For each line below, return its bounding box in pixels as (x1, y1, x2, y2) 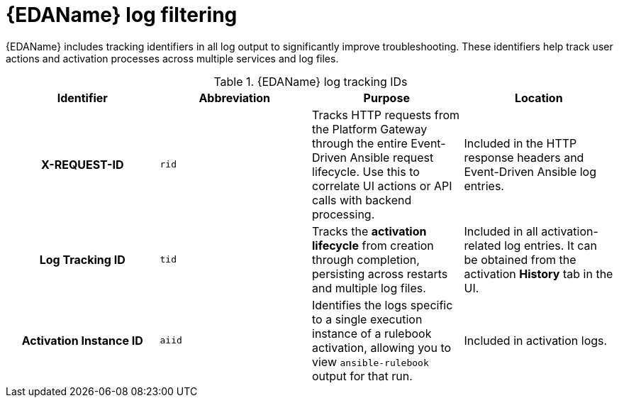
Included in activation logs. (464, 333, 608, 348)
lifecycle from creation (312, 238, 434, 253)
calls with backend (312, 192, 412, 207)
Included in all (464, 223, 538, 238)
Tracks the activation (312, 223, 427, 238)
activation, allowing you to (312, 340, 452, 355)
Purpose (363, 90, 410, 105)
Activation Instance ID (21, 333, 143, 348)
